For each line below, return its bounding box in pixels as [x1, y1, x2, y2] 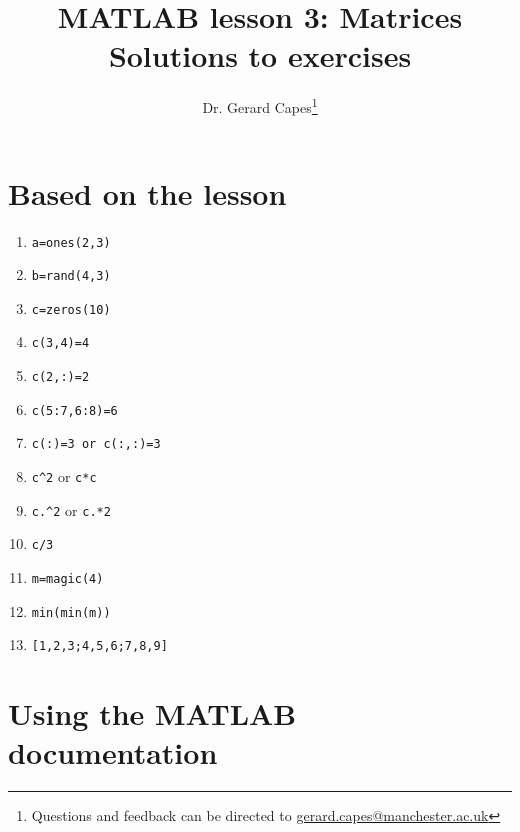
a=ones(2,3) [31, 235, 111, 250]
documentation [8, 732, 218, 773]
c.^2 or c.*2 [31, 499, 111, 520]
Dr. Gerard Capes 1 [202, 94, 318, 117]
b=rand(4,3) [31, 269, 111, 284]
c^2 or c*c [31, 466, 97, 487]
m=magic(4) [31, 572, 104, 587]
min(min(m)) [31, 605, 111, 620]
